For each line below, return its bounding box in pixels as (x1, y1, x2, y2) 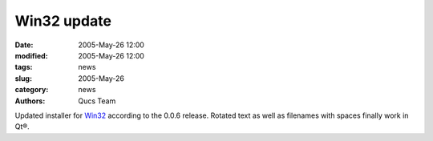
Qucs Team (78, 96, 116, 106)
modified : (14, 50, 48, 60)
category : (14, 85, 49, 95)
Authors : (14, 96, 46, 106)
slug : (14, 73, 32, 83)
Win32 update (14, 12, 112, 30)
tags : (14, 62, 33, 72)
